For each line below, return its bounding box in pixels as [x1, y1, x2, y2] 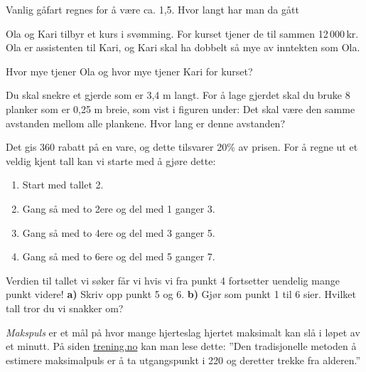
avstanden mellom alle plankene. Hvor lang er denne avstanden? [6, 115, 286, 130]
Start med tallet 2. [22, 177, 104, 192]
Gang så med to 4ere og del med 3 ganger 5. [22, 225, 215, 240]
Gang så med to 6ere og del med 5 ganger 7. [22, 249, 215, 264]
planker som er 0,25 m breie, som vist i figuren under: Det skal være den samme [6, 101, 355, 116]
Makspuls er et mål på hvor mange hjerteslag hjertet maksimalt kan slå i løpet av [6, 324, 360, 339]
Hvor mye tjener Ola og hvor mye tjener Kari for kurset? [6, 63, 253, 78]
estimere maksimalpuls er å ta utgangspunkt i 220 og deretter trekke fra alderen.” [6, 352, 361, 367]
